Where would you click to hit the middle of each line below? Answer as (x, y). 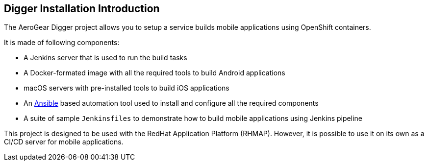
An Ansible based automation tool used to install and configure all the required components (171, 103)
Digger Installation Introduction (82, 9)
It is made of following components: (62, 43)
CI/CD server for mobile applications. (64, 142)
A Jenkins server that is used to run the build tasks (105, 58)
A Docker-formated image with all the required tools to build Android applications (154, 73)
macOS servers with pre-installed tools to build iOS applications (126, 88)
